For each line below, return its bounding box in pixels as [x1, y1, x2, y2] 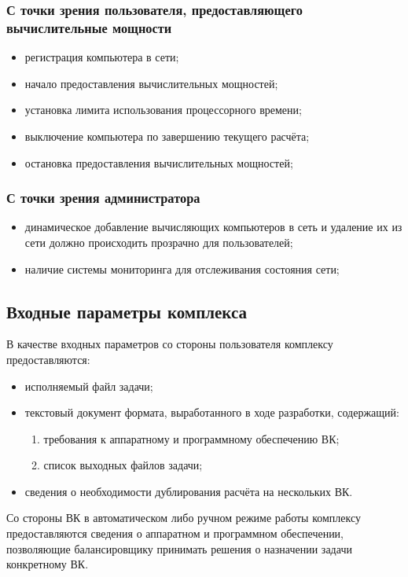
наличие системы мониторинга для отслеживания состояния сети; [24, 260, 340, 277]
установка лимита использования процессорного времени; [24, 101, 302, 118]
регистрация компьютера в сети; [24, 49, 179, 65]
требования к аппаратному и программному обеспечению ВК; [43, 430, 340, 447]
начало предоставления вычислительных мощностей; [24, 75, 278, 91]
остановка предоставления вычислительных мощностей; [24, 154, 293, 171]
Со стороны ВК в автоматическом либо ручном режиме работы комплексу [6, 509, 362, 526]
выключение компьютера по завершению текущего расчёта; [24, 127, 310, 144]
